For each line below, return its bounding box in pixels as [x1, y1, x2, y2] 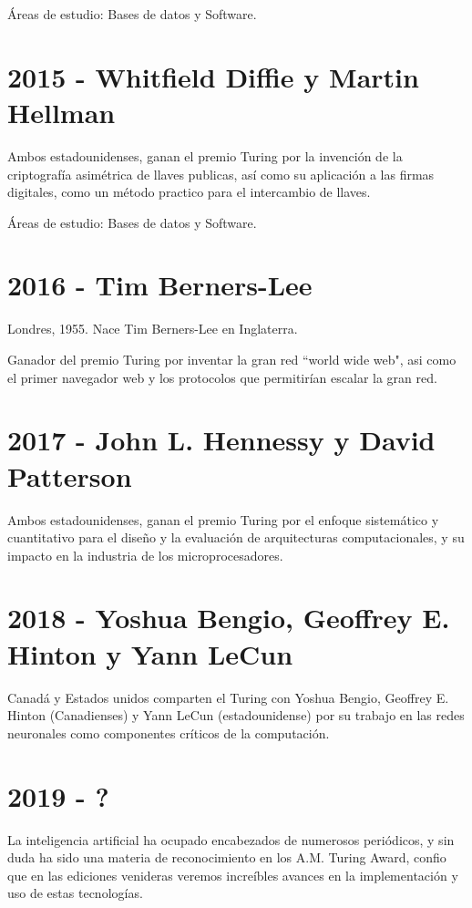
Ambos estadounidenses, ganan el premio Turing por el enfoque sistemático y [7, 510, 439, 529]
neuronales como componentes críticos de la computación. [7, 723, 330, 742]
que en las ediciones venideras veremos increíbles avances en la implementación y [7, 865, 458, 884]
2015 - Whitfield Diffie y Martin [7, 57, 419, 95]
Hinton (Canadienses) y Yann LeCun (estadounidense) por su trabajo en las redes [7, 706, 465, 725]
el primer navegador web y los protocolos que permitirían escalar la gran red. [7, 367, 437, 387]
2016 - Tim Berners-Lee [7, 266, 313, 304]
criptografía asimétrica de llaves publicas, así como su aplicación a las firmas [7, 164, 435, 183]
